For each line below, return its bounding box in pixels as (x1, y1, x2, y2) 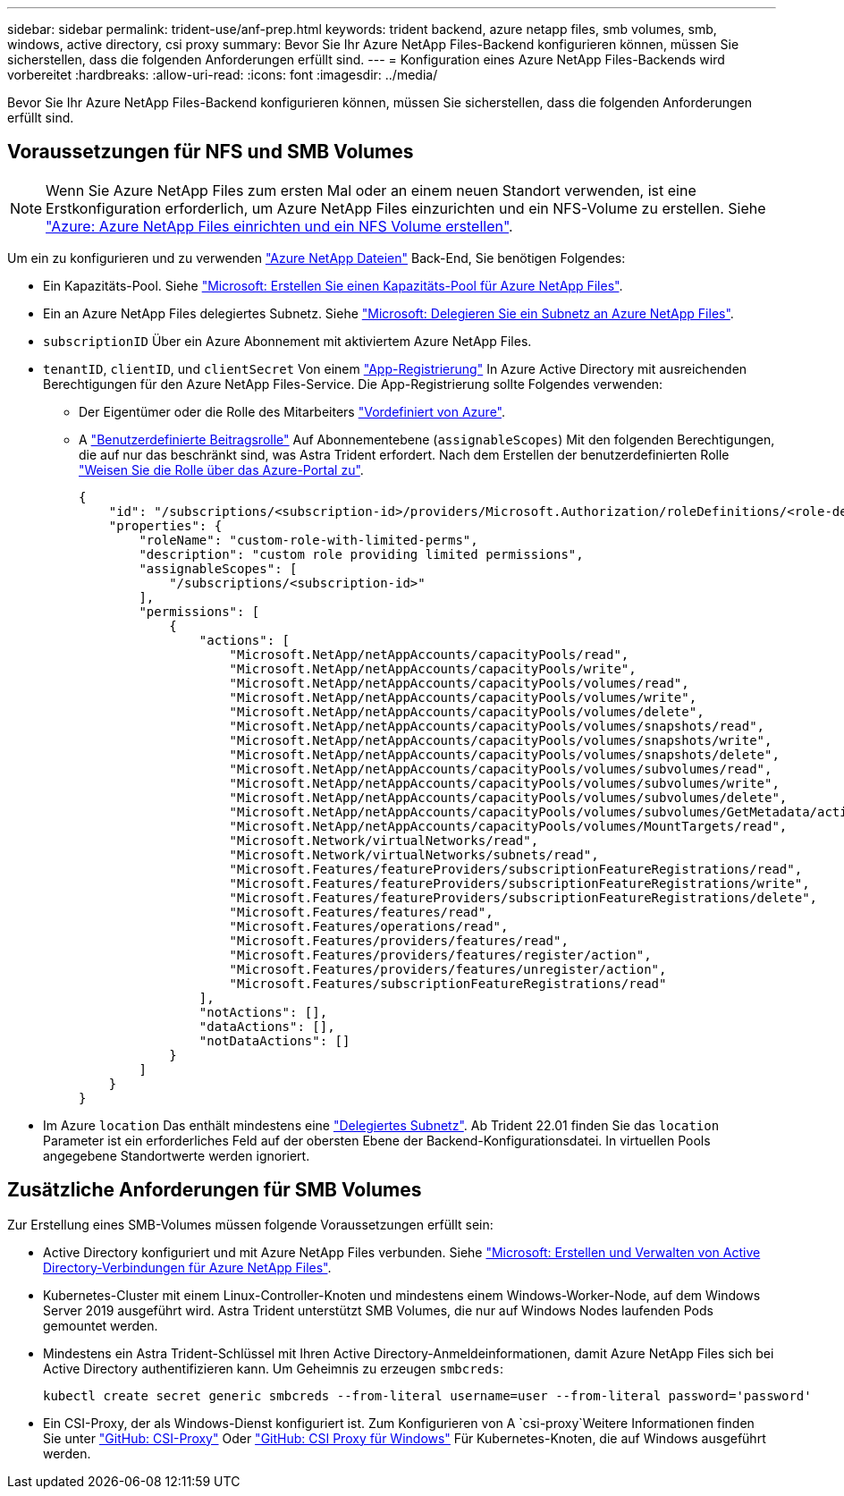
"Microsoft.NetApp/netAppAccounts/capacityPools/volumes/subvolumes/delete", (229, 790, 788, 805)
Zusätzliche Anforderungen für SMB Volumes (7, 1179, 422, 1202)
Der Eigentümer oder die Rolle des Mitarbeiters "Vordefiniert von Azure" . (79, 403, 506, 419)
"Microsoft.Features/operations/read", (229, 918, 509, 934)
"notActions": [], (198, 1004, 328, 1019)
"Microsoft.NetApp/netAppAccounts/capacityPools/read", (229, 647, 629, 662)
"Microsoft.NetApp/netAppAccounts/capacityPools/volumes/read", (229, 675, 689, 690)
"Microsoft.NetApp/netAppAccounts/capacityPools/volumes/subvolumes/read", (229, 761, 772, 776)
